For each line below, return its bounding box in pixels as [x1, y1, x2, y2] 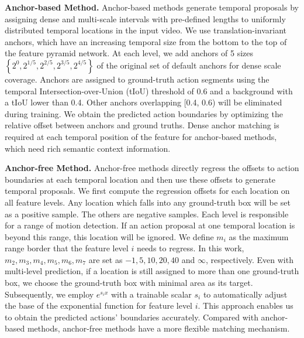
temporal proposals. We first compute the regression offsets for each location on [5, 185, 290, 197]
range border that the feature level [5, 242, 129, 254]
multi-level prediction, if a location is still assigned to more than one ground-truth [5, 265, 299, 277]
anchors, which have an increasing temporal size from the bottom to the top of [5, 35, 287, 47]
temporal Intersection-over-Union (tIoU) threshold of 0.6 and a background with [5, 84, 293, 97]
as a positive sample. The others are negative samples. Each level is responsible [5, 207, 289, 220]
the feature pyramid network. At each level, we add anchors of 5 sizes [5, 47, 253, 59]
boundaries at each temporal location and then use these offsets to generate [5, 173, 275, 185]
